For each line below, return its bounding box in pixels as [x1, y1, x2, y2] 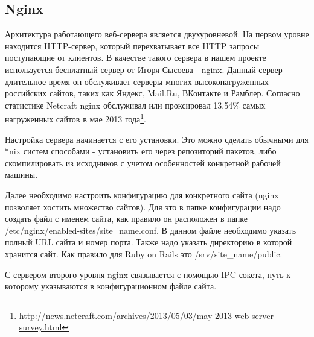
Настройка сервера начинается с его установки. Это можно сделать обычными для [5, 133, 309, 145]
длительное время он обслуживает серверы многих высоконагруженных [5, 75, 269, 87]
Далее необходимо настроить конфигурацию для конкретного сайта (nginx [5, 188, 279, 201]
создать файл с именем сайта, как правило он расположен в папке [5, 212, 248, 225]
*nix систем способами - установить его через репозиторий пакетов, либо [5, 145, 277, 157]
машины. [5, 168, 38, 181]
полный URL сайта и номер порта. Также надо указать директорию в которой [5, 236, 292, 248]
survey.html [19, 321, 62, 333]
